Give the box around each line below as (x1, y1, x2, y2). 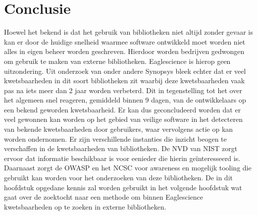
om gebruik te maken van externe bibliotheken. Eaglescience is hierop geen (4, 55, 231, 66)
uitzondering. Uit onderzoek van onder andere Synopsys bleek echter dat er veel (4, 65, 246, 76)
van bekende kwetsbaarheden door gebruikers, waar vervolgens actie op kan (4, 124, 233, 134)
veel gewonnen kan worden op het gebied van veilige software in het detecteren (4, 114, 243, 124)
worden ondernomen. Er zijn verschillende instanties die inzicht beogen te (4, 133, 227, 144)
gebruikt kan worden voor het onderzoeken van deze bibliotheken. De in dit (4, 172, 233, 183)
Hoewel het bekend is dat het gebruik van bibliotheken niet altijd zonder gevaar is (4, 27, 253, 37)
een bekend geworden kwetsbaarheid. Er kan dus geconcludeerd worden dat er (4, 104, 241, 114)
